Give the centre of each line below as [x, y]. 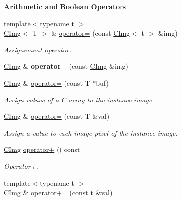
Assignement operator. [38, 49]
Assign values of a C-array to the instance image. [79, 99]
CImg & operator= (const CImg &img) [66, 66]
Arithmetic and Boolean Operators [65, 6]
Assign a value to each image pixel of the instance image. [91, 132]
